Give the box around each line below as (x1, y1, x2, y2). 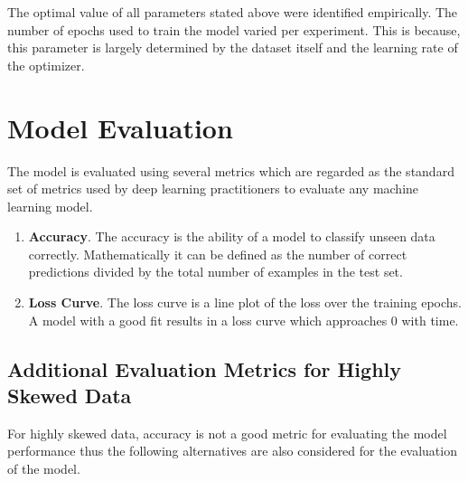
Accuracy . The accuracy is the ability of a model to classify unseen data (28, 227, 435, 246)
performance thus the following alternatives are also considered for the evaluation (7, 441, 457, 460)
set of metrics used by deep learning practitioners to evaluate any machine (7, 179, 419, 198)
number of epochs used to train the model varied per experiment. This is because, (7, 20, 461, 39)
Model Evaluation (7, 108, 233, 146)
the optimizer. (7, 55, 85, 74)
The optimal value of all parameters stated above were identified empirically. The (7, 3, 458, 21)
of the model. (7, 459, 80, 478)
